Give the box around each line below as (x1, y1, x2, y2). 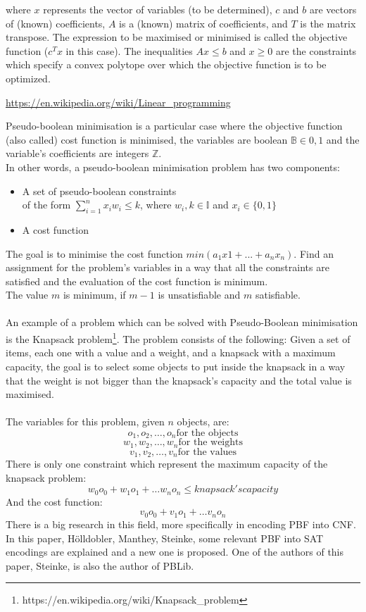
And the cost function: (6, 494, 103, 508)
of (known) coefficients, (6, 15, 106, 30)
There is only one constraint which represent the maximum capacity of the (6, 456, 328, 471)
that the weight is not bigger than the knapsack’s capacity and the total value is (6, 373, 352, 387)
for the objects (176, 427, 239, 438)
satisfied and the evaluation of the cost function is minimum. (6, 273, 268, 288)
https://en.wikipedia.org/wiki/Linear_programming (6, 94, 231, 109)
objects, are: (177, 414, 229, 429)
